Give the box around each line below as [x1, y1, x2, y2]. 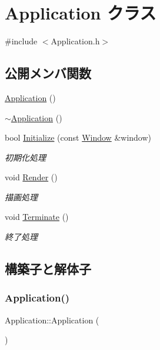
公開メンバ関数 [5, 64, 91, 82]
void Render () [5, 171, 58, 183]
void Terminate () [5, 210, 69, 223]
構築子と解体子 [5, 260, 91, 278]
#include [5, 35, 38, 47]
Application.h [51, 35, 100, 47]
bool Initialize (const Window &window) [5, 131, 152, 144]
